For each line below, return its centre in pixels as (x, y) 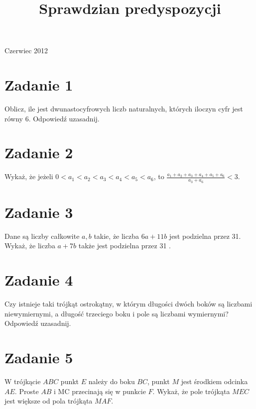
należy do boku (112, 381)
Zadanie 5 (39, 358)
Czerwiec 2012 (26, 51)
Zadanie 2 (39, 153)
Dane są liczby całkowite (42, 236)
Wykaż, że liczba (30, 246)
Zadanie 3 (39, 212)
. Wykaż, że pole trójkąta (191, 391)
